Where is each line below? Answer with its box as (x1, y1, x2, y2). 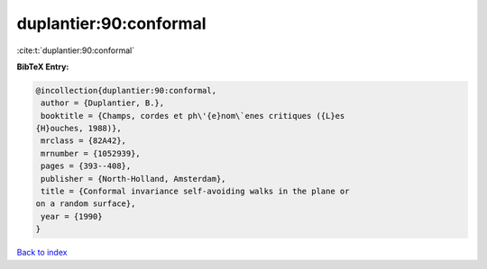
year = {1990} (41, 211, 103, 221)
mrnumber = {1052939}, (41, 148, 142, 158)
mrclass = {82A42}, (41, 136, 126, 146)
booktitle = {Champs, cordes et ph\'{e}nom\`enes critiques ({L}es (41, 111, 345, 121)
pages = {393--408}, (41, 161, 132, 171)
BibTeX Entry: (16, 61, 69, 72)
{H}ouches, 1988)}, (35, 123, 122, 134)
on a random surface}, (35, 199, 136, 209)
